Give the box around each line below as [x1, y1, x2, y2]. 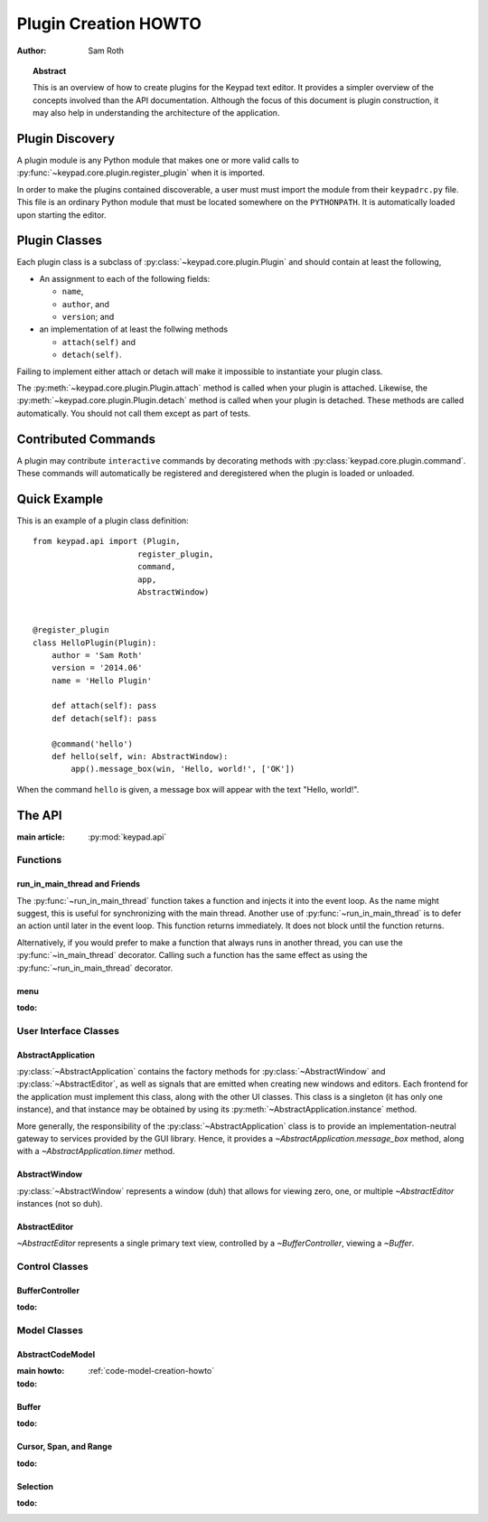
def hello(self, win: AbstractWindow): [51, 751, 229, 762]
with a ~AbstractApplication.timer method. [16, 1146, 175, 1157]
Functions [16, 854, 62, 867]
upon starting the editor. [16, 209, 107, 221]
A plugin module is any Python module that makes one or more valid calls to [16, 155, 300, 166]
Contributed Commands [16, 431, 156, 446]
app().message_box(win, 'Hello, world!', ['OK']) [70, 764, 296, 775]
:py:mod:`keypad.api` [88, 831, 167, 842]
